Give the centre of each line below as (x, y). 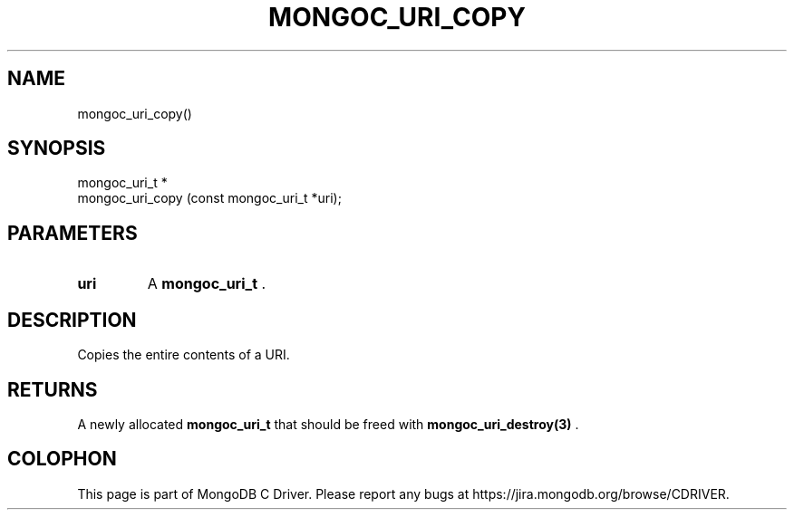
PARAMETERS (73, 233)
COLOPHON (62, 459)
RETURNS (53, 389)
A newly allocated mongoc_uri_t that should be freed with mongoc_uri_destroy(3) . (328, 424)
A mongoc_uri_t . (207, 284)
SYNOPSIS (57, 148)
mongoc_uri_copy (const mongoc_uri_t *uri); (209, 198)
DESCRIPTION (72, 320)
